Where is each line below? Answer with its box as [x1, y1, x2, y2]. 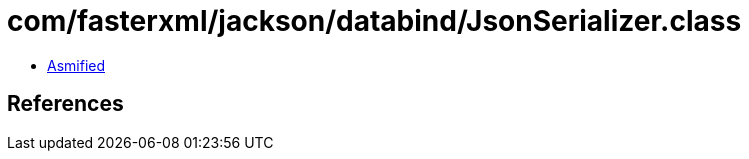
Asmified [47, 56, 106, 74]
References [7, 91, 124, 117]
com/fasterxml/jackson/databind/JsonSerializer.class [7, 4, 742, 38]
